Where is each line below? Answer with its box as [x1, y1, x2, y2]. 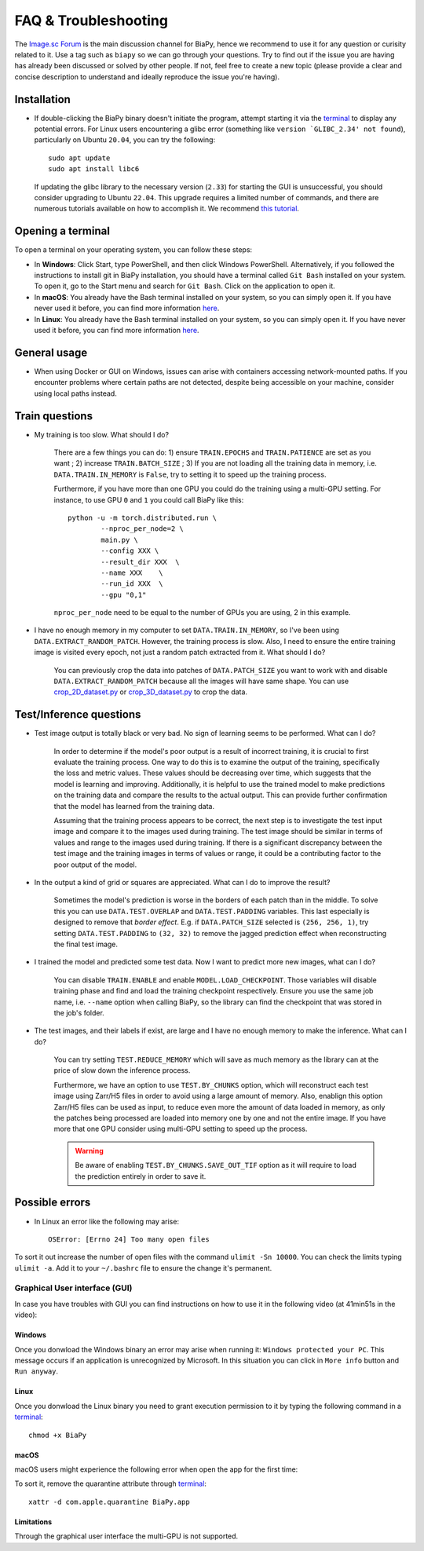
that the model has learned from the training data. [53, 801, 215, 810]
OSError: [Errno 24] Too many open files [48, 1235, 210, 1244]
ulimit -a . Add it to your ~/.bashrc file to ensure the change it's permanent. [14, 1263, 272, 1272]
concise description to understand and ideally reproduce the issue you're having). [14, 71, 280, 82]
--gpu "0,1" [101, 590, 147, 599]
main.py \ [101, 535, 139, 544]
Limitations [14, 1516, 53, 1527]
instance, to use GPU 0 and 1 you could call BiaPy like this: [53, 495, 244, 504]
